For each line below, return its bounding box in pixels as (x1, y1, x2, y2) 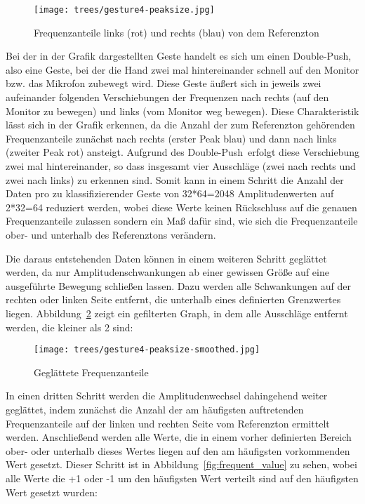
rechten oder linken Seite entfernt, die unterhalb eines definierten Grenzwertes (6, 292, 341, 307)
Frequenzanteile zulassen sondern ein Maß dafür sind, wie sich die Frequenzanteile (6, 213, 358, 228)
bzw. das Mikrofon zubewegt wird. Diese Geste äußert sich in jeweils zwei (6, 76, 321, 91)
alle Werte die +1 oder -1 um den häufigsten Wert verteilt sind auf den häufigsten (6, 470, 359, 485)
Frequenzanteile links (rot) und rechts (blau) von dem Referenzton (34, 25, 319, 39)
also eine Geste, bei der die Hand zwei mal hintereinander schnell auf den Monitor (6, 62, 359, 77)
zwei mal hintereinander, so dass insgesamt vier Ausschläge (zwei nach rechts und (6, 159, 356, 173)
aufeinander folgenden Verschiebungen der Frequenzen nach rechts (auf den (6, 90, 329, 105)
